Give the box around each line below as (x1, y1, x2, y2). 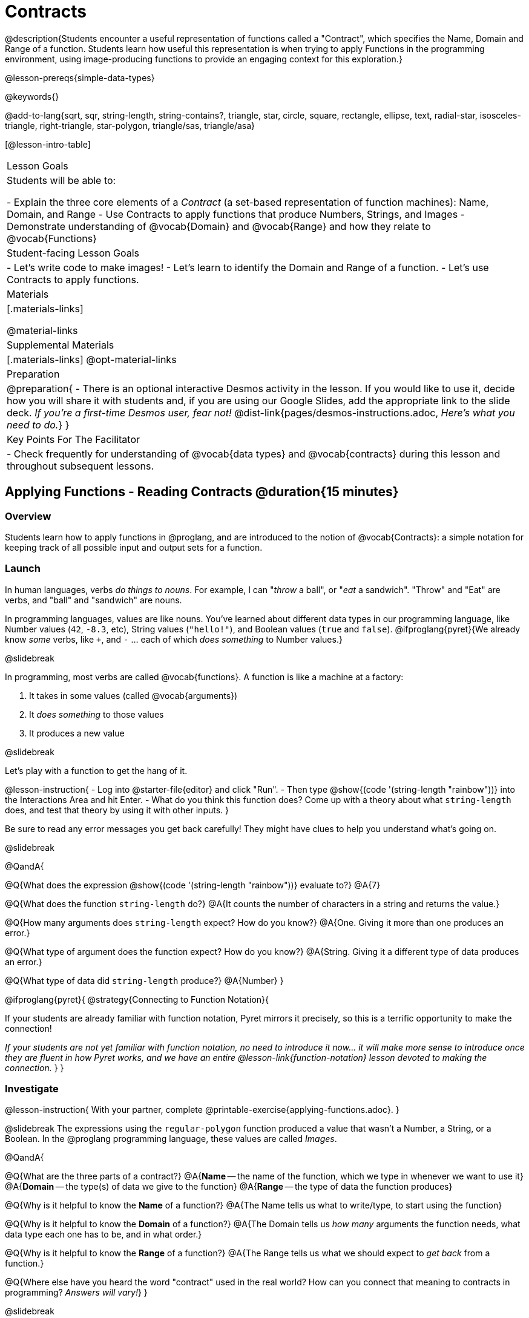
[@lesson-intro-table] (5, 139, 91, 149)
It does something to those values (29, 709, 164, 720)
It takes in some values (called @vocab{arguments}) (29, 690, 238, 701)
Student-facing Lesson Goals (7, 246, 140, 259)
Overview (5, 510, 51, 522)
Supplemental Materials (7, 338, 114, 351)
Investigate (5, 1083, 59, 1095)
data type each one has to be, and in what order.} (5, 1229, 202, 1240)
